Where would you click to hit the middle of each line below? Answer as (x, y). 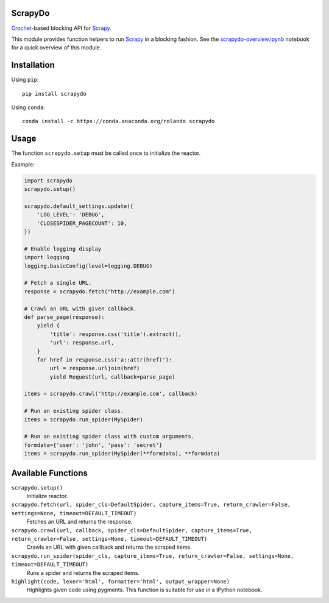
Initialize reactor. (47, 496)
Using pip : (25, 80)
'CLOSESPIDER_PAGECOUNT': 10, (82, 223)
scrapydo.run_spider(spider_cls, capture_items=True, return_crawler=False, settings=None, (153, 556)
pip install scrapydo (54, 94)
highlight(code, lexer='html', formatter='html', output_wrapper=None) (121, 581)
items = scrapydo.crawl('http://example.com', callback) (111, 394)
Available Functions (50, 473)
